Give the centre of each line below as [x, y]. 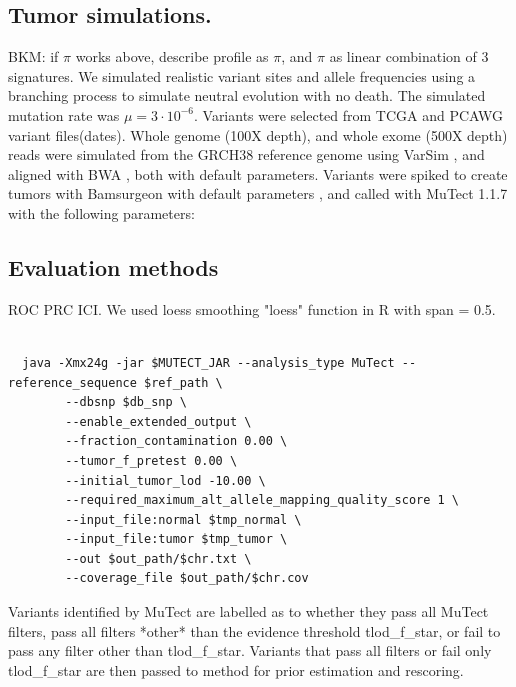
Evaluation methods [113, 266]
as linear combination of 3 [409, 56]
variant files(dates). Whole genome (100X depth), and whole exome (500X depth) [258, 134]
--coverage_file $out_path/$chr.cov [187, 578]
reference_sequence [72, 382]
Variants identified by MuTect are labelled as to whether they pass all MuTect [248, 611]
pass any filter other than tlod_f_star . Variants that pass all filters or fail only [250, 650]
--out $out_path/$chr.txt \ [158, 558]
